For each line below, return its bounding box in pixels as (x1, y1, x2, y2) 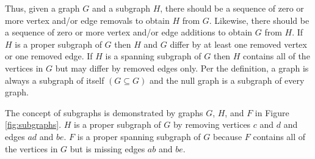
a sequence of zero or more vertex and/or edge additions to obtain (5, 26, 253, 39)
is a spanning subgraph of (105, 50, 201, 62)
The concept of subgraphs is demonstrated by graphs (5, 106, 203, 119)
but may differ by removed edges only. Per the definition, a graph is (55, 61, 309, 74)
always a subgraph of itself (5, 73, 104, 86)
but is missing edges (70, 142, 145, 155)
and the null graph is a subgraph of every (149, 73, 305, 86)
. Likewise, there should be (209, 13, 310, 26)
